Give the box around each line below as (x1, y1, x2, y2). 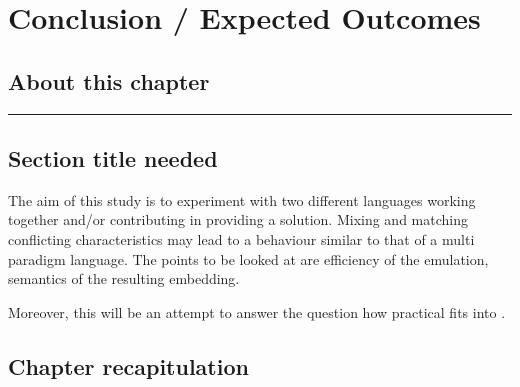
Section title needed (8, 142, 218, 173)
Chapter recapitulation (8, 350, 249, 381)
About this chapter (8, 65, 210, 96)
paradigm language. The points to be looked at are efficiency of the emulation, (8, 248, 489, 269)
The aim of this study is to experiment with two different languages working (8, 189, 476, 210)
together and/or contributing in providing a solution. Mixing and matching (8, 209, 468, 230)
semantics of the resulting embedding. (8, 268, 240, 289)
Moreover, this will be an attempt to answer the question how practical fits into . (8, 301, 506, 322)
